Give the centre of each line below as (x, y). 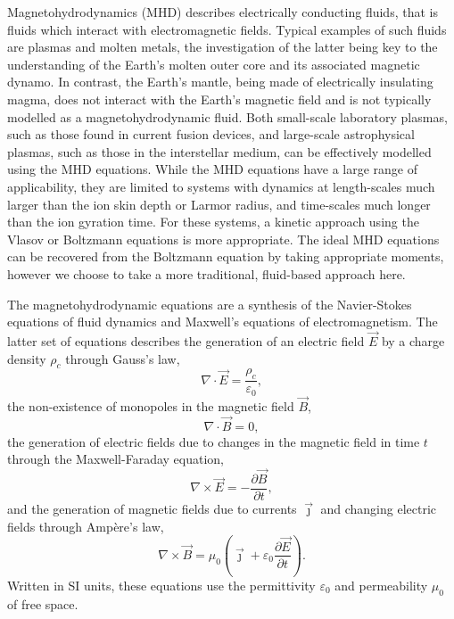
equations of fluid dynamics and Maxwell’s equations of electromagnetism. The (223, 322)
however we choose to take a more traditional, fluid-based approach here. (206, 273)
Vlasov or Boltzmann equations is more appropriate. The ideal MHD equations (223, 239)
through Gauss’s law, (123, 358)
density (27, 358)
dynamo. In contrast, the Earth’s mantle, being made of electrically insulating (220, 82)
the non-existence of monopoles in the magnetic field (151, 405)
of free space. (43, 603)
